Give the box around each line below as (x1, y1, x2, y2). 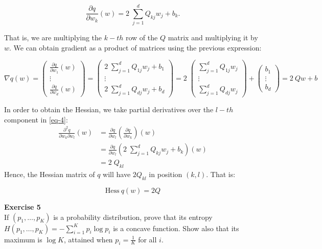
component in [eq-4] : (4, 114, 68, 124)
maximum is (4, 234, 42, 244)
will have (103, 169, 131, 180)
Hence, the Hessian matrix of (4, 169, 95, 180)
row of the (125, 32, 158, 43)
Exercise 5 (4, 201, 41, 212)
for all (138, 234, 157, 244)
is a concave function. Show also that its (113, 222, 239, 233)
